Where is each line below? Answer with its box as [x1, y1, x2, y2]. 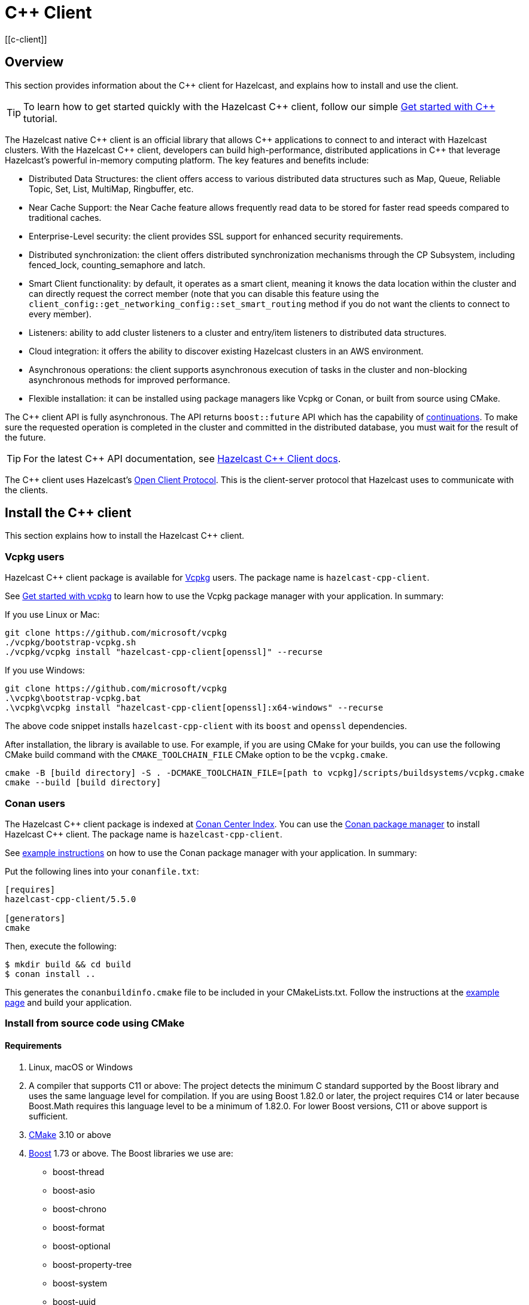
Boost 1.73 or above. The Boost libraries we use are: [29, 1148, 233, 1158]
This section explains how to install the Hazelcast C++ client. [5, 530, 245, 541]
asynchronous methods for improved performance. [29, 374, 230, 385]
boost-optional [53, 1240, 111, 1251]
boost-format [53, 1222, 105, 1233]
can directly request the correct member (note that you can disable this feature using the [29, 288, 379, 299]
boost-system [53, 1277, 108, 1288]
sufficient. [29, 1110, 68, 1121]
